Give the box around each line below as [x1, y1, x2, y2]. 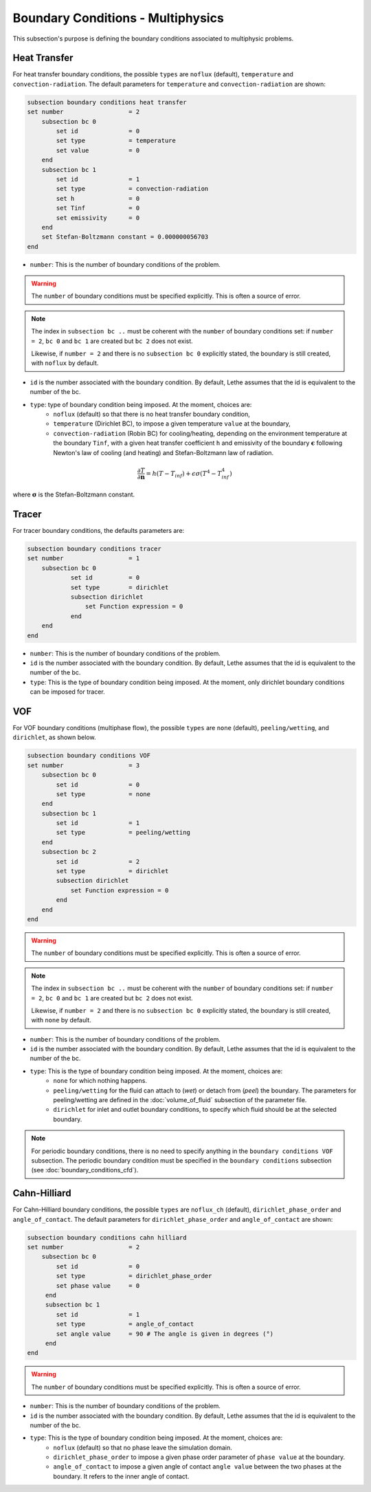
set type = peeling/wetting [56, 829, 190, 837]
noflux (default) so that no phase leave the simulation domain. [53, 1443, 233, 1451]
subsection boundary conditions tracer [27, 545, 161, 553]
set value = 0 [56, 146, 140, 154]
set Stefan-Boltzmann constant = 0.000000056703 [41, 233, 209, 241]
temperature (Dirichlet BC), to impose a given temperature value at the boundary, [53, 419, 291, 428]
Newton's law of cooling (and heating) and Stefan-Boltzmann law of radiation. [53, 448, 274, 457]
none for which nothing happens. [53, 1077, 148, 1085]
